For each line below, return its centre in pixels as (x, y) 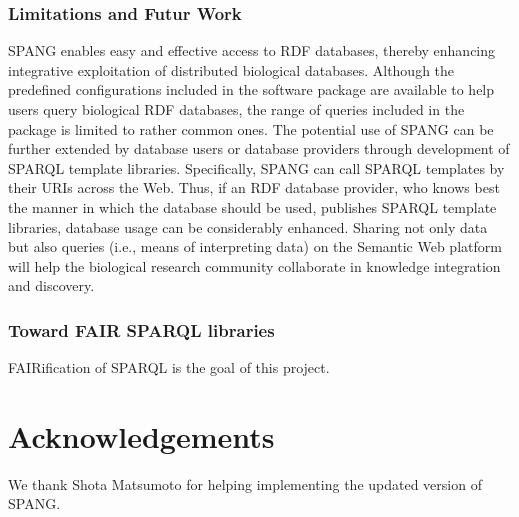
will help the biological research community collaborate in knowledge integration (254, 265)
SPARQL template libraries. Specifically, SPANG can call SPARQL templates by (256, 167)
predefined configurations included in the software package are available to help (251, 89)
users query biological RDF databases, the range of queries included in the (236, 109)
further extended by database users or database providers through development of (259, 148)
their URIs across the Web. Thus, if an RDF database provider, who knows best (254, 187)
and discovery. (51, 285)
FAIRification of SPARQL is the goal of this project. (169, 367)
